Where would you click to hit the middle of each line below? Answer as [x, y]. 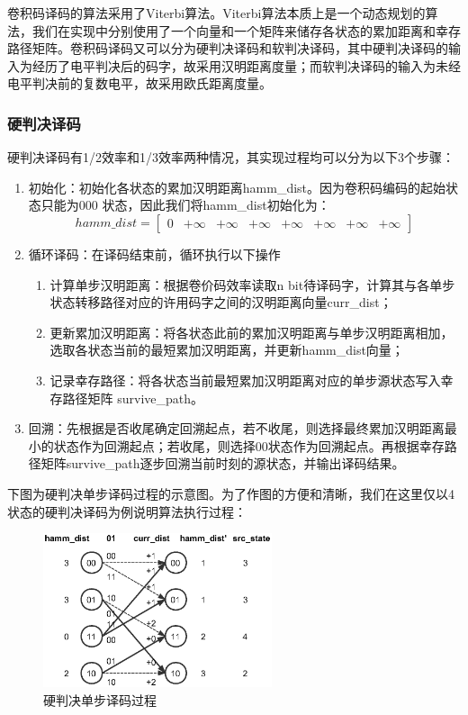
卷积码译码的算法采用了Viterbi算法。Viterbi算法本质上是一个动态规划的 [216, 13]
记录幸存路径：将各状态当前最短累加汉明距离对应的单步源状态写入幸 [252, 380]
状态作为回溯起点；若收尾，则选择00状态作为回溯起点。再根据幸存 [249, 445]
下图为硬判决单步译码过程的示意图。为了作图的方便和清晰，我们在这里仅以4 [231, 493]
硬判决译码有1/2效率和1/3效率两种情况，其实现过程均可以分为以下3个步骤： [231, 157]
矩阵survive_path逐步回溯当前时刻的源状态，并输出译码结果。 [223, 463]
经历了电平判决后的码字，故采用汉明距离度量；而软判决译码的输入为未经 [246, 65]
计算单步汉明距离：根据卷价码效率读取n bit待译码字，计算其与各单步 [252, 284]
